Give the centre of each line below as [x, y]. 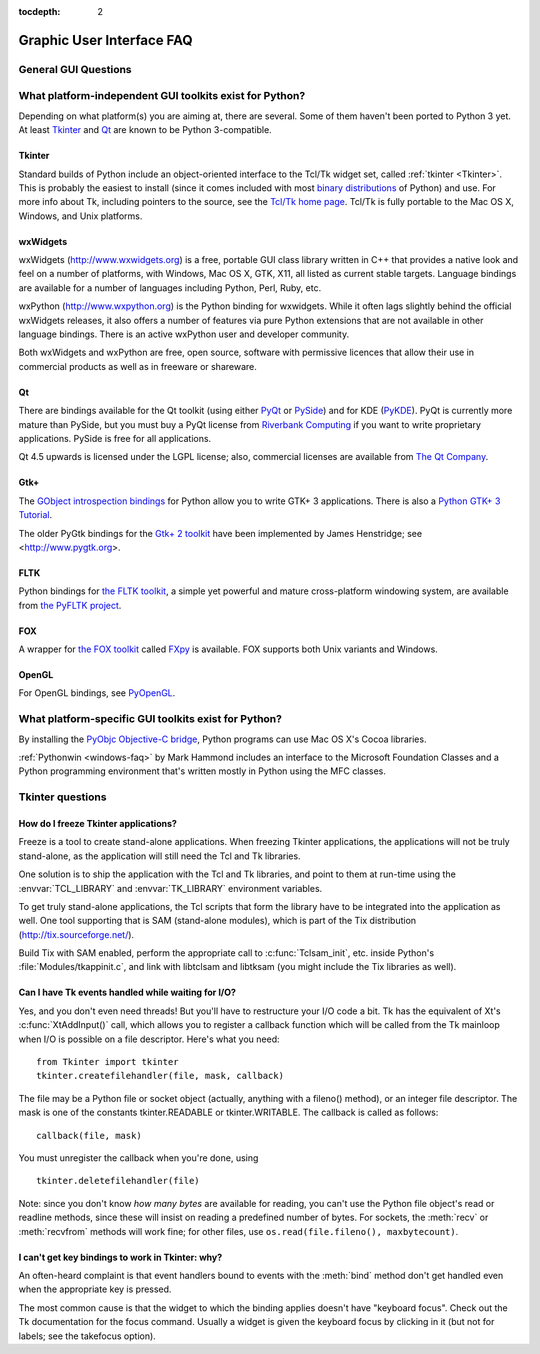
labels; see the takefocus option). [87, 1336]
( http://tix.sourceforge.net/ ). [76, 934]
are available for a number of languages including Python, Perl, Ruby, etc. [170, 287]
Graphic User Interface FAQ [106, 40]
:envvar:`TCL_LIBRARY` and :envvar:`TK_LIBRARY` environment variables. [170, 888]
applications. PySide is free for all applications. [115, 438]
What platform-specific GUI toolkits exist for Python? [150, 719]
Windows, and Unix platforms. [80, 216]
